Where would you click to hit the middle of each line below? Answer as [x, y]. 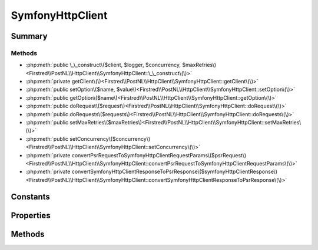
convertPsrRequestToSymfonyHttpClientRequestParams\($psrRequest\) [159, 155]
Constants [30, 197]
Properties [31, 215]
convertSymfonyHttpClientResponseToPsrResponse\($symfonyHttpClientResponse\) [175, 172]
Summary [29, 36]
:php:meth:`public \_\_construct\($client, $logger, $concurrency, [103, 65]
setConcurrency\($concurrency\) [110, 138]
